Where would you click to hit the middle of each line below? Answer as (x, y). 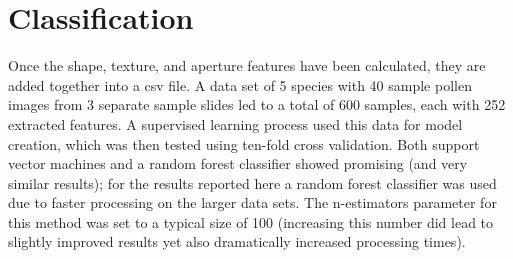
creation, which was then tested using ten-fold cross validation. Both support (244, 143)
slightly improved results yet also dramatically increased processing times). (237, 241)
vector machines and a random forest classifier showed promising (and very (238, 163)
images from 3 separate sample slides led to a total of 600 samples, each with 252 (257, 104)
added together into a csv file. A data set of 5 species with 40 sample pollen (240, 84)
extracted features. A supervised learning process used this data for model (235, 123)
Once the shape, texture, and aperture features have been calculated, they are (247, 65)
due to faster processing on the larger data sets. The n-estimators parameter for (252, 202)
